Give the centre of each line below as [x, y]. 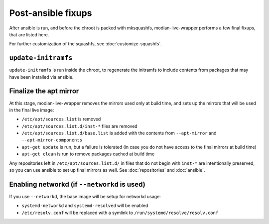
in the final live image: [32, 110]
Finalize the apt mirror [44, 91]
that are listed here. [29, 34]
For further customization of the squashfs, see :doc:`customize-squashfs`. [85, 44]
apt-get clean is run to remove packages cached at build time [88, 154]
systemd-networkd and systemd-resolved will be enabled [85, 206]
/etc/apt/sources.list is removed [61, 119]
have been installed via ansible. [41, 77]
